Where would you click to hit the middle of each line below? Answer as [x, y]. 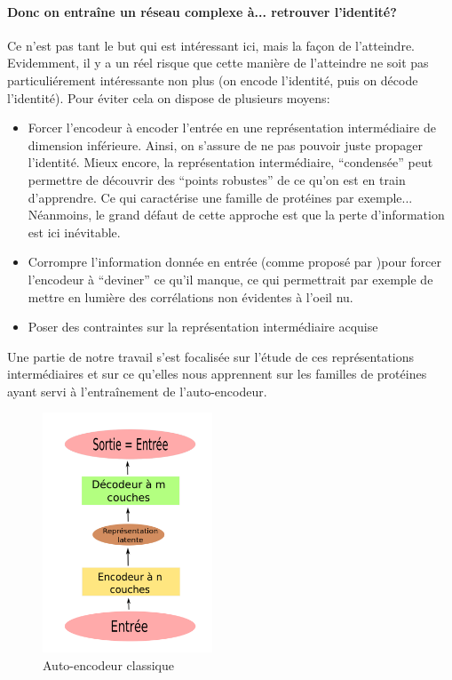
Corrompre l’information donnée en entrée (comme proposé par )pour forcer [235, 262]
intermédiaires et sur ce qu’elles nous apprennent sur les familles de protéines [217, 374]
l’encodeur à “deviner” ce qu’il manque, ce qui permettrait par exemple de [230, 279]
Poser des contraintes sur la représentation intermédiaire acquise [203, 327]
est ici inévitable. [74, 232]
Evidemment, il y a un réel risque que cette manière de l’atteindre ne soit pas [218, 63]
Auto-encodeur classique [108, 664]
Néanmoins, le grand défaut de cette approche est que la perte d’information [236, 215]
